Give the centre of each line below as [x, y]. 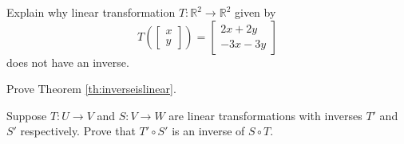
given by [255, 12]
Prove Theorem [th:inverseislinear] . [91, 89]
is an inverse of [208, 131]
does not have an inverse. [68, 62]
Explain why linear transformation [91, 12]
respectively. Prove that [78, 131]
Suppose [27, 115]
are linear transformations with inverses [265, 115]
